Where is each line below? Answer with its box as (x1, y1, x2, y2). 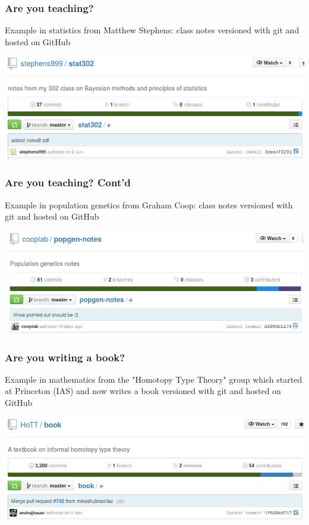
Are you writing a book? (5, 349, 125, 364)
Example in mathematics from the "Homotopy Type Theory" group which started (5, 373, 302, 385)
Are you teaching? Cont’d (5, 175, 131, 190)
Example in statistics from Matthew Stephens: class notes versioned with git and (5, 24, 299, 36)
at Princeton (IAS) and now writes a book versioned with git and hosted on (5, 385, 281, 397)
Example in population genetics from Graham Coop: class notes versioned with (5, 198, 293, 211)
